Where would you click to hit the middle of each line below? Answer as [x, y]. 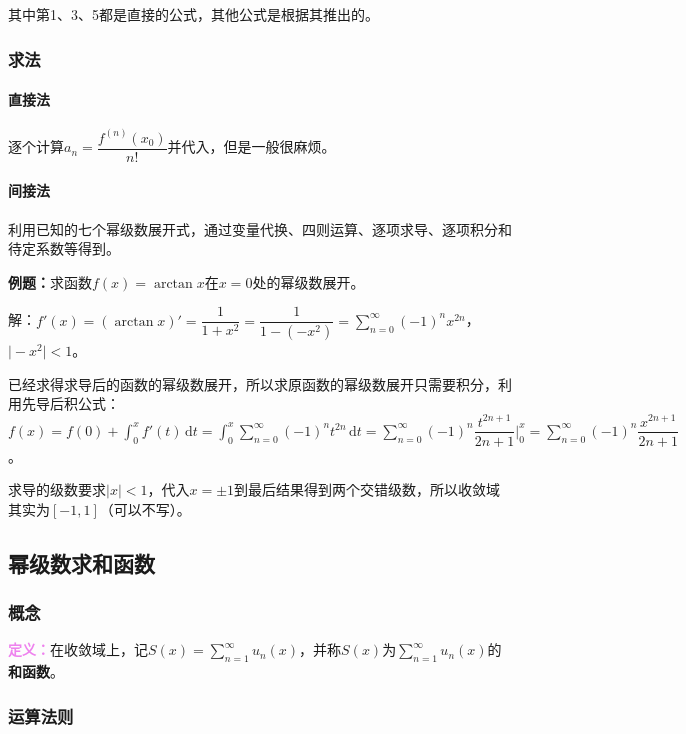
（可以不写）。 [145, 508]
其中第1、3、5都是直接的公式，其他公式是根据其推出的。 [193, 14]
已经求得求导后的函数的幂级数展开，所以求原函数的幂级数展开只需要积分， [253, 383]
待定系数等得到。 [64, 248]
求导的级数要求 [57, 489]
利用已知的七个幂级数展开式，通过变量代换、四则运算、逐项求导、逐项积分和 [260, 228]
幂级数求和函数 [81, 562]
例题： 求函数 [50, 281]
